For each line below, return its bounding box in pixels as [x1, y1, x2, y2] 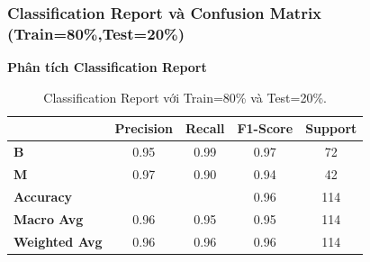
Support [305, 119, 357, 138]
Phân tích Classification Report [7, 58, 207, 77]
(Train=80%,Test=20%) [7, 22, 185, 44]
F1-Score [237, 119, 293, 138]
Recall [185, 119, 225, 138]
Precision [114, 119, 174, 138]
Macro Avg [14, 209, 84, 228]
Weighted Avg [14, 231, 103, 250]
